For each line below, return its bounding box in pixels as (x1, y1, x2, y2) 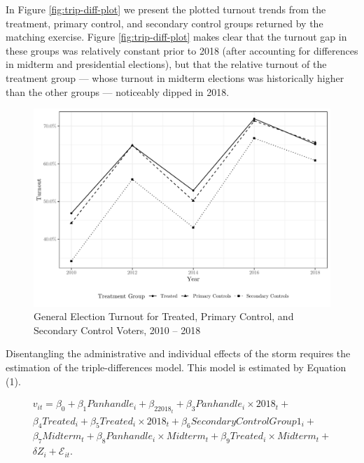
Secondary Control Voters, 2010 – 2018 (34, 322, 201, 337)
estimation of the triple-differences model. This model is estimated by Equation (6, 359, 346, 374)
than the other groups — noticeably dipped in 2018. (6, 84, 230, 99)
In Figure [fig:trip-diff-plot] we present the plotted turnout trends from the (6, 2, 326, 16)
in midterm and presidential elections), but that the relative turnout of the (6, 57, 327, 71)
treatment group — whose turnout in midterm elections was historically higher (6, 70, 344, 85)
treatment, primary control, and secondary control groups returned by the (6, 15, 323, 30)
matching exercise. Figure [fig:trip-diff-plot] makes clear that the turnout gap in (6, 29, 347, 44)
